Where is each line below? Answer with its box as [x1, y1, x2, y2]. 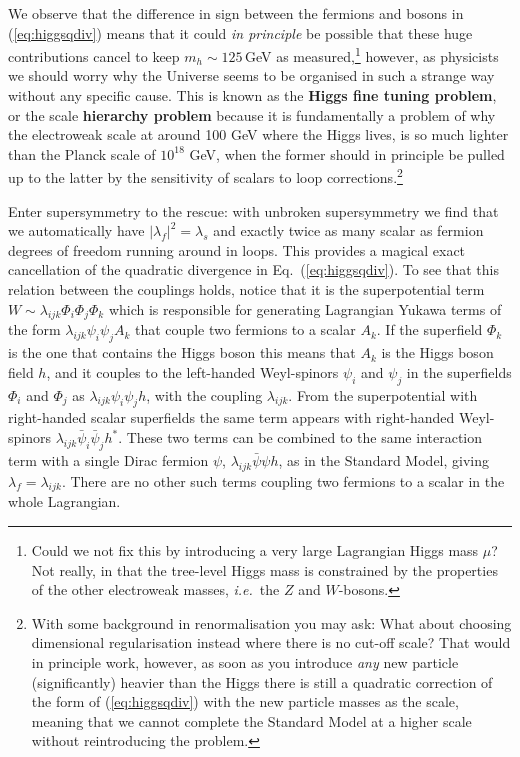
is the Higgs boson [381, 342, 494, 363]
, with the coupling [146, 384, 263, 405]
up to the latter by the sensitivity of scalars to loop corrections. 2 [8, 164, 403, 188]
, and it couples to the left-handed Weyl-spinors [46, 361, 339, 382]
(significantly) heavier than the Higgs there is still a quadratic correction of [31, 671, 493, 692]
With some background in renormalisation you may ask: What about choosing [31, 612, 512, 633]
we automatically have [8, 220, 145, 241]
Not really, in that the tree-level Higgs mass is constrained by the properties [31, 559, 498, 580]
